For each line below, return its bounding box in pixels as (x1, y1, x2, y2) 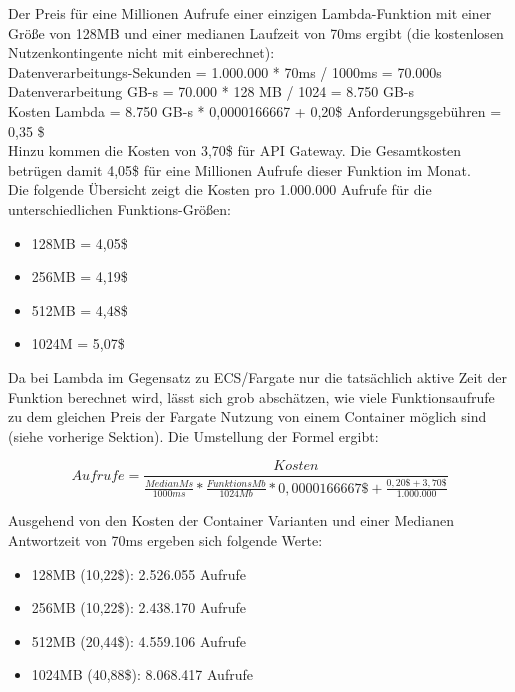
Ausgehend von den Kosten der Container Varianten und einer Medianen (8, 510, 455, 531)
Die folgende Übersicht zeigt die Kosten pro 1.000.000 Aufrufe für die (8, 179, 432, 200)
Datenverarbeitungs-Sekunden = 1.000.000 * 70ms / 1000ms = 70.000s (8, 61, 442, 82)
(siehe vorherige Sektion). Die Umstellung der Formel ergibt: (8, 425, 379, 446)
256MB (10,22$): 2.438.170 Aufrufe (31, 597, 246, 618)
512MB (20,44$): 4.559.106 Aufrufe (31, 630, 246, 651)
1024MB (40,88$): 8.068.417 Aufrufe (31, 664, 253, 685)
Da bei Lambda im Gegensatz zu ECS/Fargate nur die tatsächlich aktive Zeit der (8, 366, 507, 387)
